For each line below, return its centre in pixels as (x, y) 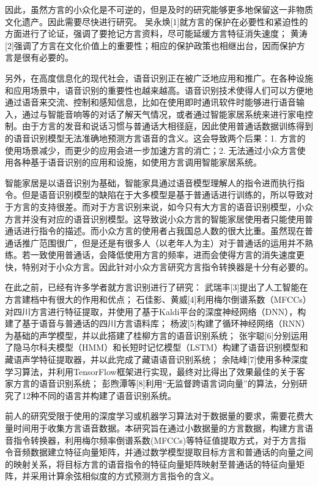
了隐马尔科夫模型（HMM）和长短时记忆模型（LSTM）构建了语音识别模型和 (157, 347)
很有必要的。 (47, 57)
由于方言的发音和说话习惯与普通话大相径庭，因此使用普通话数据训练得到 (167, 126)
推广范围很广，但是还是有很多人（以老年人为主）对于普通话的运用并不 (163, 242)
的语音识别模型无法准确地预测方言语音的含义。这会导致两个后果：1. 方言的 (155, 138)
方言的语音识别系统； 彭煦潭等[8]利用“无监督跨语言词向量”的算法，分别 (156, 383)
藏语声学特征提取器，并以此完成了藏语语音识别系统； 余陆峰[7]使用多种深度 (157, 359)
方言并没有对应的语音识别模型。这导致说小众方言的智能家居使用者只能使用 (155, 218)
